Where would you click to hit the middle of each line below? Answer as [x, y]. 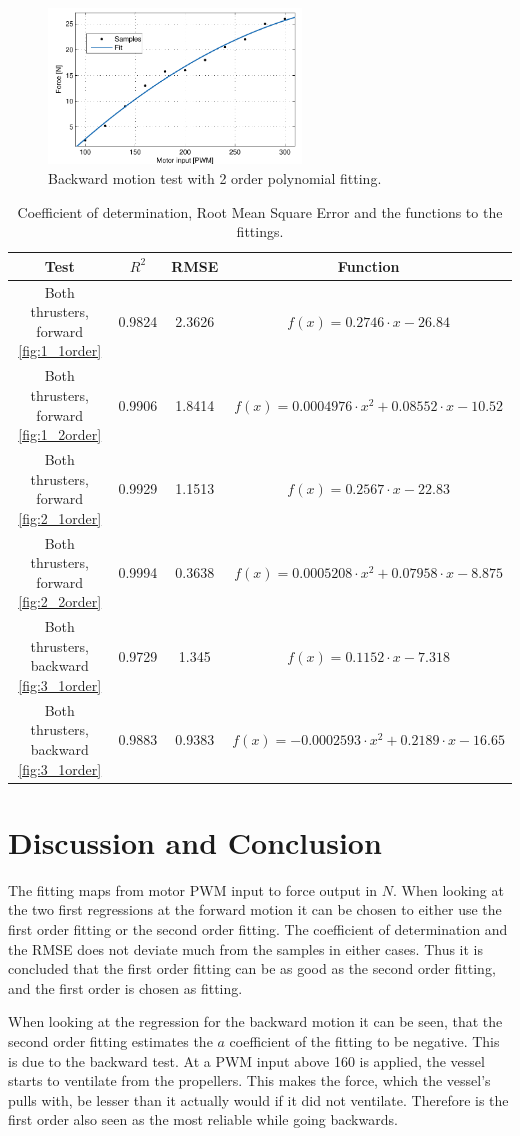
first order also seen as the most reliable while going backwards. [203, 1119]
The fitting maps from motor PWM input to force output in [193, 889]
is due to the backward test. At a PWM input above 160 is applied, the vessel [246, 1060]
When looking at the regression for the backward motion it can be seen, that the [255, 1021]
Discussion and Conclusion [195, 841]
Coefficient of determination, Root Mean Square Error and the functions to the [260, 211]
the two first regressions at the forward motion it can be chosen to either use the [255, 909]
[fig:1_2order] [60, 434]
